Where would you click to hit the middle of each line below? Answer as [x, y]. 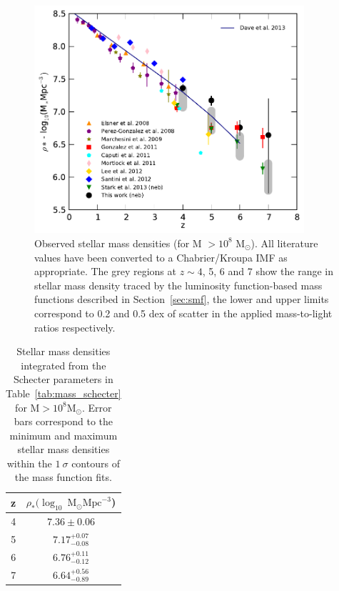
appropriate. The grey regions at [105, 271]
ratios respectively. [75, 327]
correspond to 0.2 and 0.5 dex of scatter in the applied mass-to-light [183, 313]
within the [29, 463]
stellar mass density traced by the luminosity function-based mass [178, 285]
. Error [97, 407]
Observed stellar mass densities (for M [118, 243]
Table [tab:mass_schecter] [64, 393]
